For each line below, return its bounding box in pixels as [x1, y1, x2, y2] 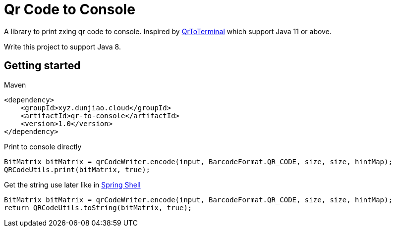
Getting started [4, 59, 81, 72]
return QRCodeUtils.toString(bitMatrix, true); [4, 203, 192, 212]
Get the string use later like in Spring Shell [4, 180, 141, 189]
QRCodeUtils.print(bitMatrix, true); [4, 165, 151, 174]
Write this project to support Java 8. [4, 42, 121, 51]
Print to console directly [4, 142, 82, 151]
